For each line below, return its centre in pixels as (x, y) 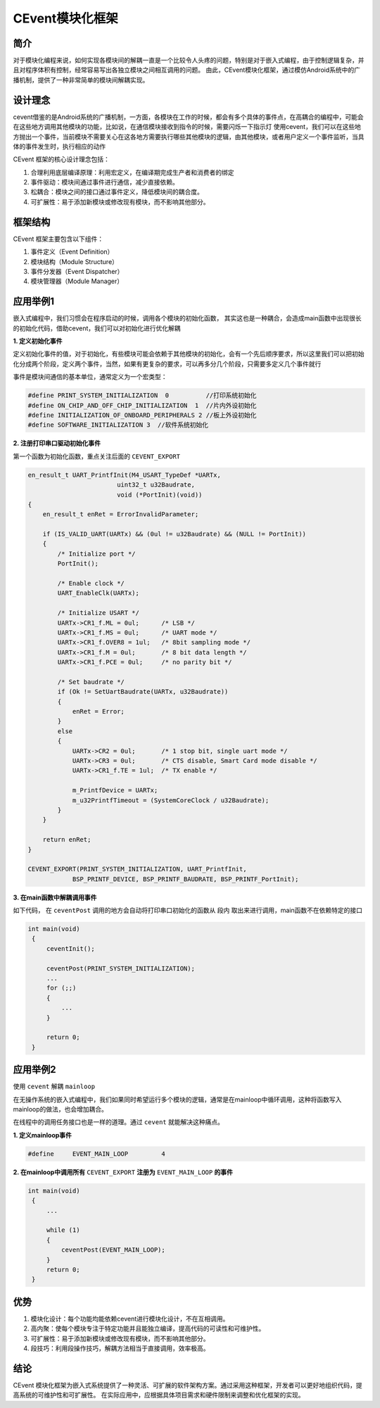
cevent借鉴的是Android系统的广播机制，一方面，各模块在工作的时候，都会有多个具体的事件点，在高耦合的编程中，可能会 (188, 117)
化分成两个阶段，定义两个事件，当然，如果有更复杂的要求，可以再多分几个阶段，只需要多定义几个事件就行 (167, 363)
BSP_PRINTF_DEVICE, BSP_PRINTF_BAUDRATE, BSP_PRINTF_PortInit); (185, 879)
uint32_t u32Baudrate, (156, 485)
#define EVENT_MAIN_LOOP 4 (96, 1154)
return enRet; (67, 840)
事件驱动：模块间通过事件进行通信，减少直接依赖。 (104, 182)
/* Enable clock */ (91, 584)
